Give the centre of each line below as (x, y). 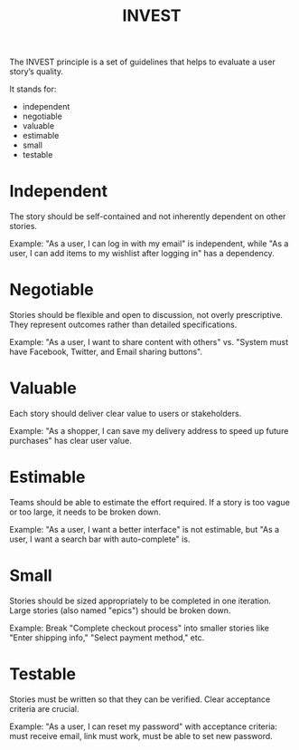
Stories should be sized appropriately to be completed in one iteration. (140, 601)
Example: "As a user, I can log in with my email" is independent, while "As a (149, 244)
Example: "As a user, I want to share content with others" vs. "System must (149, 342)
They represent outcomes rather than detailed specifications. (123, 325)
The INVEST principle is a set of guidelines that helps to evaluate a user (142, 62)
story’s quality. (37, 72)
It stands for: (33, 89)
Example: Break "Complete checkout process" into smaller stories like (139, 628)
